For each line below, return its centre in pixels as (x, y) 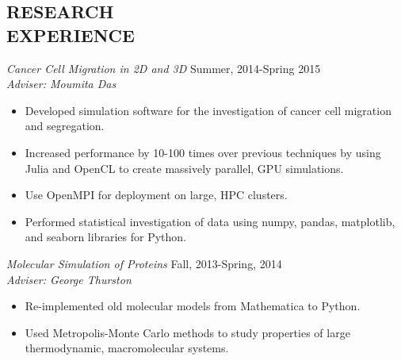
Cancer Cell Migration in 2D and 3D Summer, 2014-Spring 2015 (164, 68)
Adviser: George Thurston (69, 279)
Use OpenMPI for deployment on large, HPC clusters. (156, 195)
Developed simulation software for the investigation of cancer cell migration (208, 110)
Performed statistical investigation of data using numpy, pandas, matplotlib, (210, 221)
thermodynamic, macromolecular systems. (127, 348)
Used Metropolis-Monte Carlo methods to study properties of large (187, 332)
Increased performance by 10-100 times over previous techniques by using (203, 152)
